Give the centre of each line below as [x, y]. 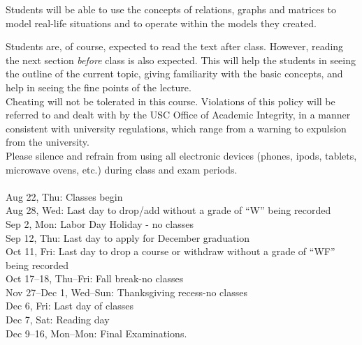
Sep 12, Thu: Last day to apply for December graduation [128, 237]
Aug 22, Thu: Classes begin [64, 196]
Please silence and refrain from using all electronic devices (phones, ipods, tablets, [181, 155]
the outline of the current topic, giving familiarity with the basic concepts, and [174, 74]
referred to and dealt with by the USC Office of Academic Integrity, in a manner [178, 115]
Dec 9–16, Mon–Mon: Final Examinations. [96, 333]
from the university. [48, 142]
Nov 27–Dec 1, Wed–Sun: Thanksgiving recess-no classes [126, 292]
